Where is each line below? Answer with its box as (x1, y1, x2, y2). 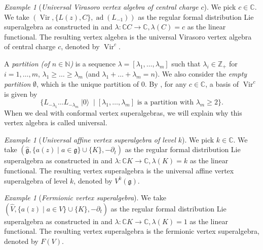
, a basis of (205, 79, 239, 89)
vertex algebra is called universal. (4, 117, 107, 128)
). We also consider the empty (155, 68, 247, 79)
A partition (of (4, 58, 50, 68)
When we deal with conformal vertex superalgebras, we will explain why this (4, 107, 242, 118)
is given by (4, 88, 37, 99)
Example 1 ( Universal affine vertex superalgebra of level (4, 134, 176, 145)
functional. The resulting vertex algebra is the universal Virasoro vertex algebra (4, 31, 252, 42)
